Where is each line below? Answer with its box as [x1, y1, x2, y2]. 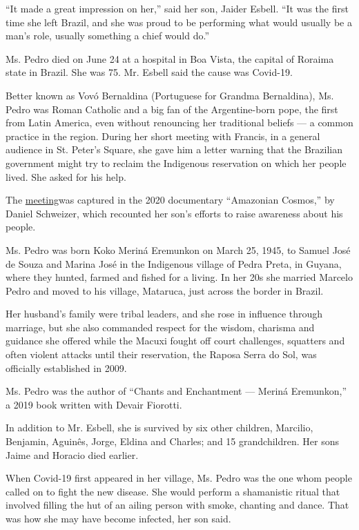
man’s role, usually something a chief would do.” [6, 28, 210, 43]
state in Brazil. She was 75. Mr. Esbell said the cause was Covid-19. [6, 65, 293, 79]
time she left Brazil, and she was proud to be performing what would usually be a [6, 14, 352, 29]
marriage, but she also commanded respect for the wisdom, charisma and [6, 320, 315, 334]
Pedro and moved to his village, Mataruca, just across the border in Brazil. [6, 283, 324, 297]
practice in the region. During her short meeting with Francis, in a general [6, 128, 320, 143]
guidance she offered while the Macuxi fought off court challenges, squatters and [6, 333, 345, 348]
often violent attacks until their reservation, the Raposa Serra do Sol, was [6, 347, 317, 362]
